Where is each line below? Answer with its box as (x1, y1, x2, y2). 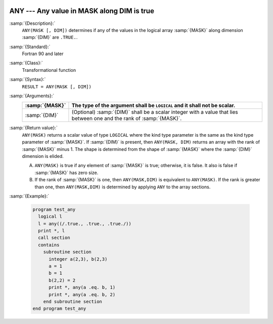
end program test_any (32, 306, 86, 311)
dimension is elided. (22, 153, 64, 159)
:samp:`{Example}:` (9, 193, 50, 199)
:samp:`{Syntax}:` (9, 76, 46, 83)
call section (38, 235, 70, 240)
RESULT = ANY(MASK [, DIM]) (22, 84, 92, 90)
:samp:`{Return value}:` (9, 125, 58, 131)
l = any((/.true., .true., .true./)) (38, 221, 131, 226)
